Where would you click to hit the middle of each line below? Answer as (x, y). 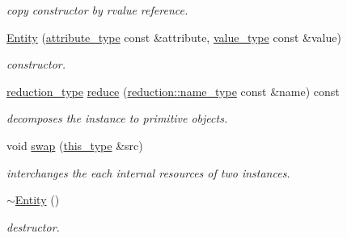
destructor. (33, 226)
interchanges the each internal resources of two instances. (148, 172)
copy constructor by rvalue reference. (97, 10)
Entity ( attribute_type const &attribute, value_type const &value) (174, 37)
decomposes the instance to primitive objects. (117, 118)
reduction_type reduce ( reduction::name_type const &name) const (173, 91)
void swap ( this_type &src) (75, 145)
